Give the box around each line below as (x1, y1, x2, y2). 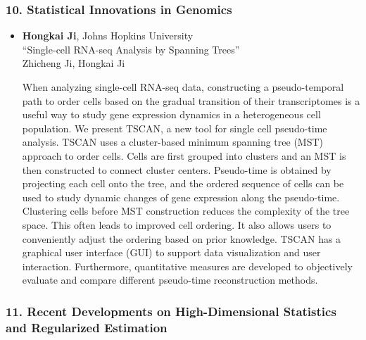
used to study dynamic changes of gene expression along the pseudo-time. (22, 189, 340, 204)
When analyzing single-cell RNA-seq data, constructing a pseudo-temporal (22, 80, 344, 94)
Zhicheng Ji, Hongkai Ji (22, 56, 125, 70)
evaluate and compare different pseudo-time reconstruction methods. (22, 272, 318, 287)
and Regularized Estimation (6, 318, 168, 336)
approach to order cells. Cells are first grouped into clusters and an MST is (22, 148, 346, 163)
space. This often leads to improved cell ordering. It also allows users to (22, 217, 332, 232)
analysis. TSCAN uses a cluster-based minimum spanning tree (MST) (22, 134, 324, 149)
